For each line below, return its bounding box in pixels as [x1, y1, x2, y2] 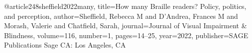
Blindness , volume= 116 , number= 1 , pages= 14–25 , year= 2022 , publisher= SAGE [4, 30, 249, 40]
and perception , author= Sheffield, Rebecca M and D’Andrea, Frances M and [4, 10, 238, 21]
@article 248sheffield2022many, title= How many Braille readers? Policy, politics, [4, 1, 247, 11]
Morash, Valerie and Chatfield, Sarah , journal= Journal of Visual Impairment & [4, 20, 247, 31]
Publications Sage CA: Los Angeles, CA [4, 40, 126, 50]
